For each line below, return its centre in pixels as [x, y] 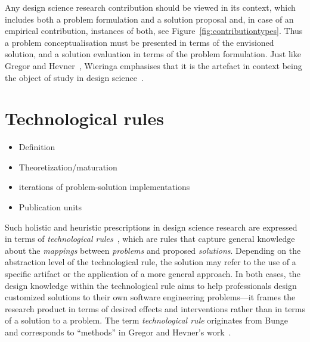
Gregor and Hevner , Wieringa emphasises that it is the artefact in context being [154, 65]
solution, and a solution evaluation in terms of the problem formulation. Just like [153, 54]
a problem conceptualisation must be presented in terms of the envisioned [139, 42]
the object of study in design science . [74, 77]
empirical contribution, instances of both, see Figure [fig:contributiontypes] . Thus [154, 31]
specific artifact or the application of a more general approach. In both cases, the [153, 274]
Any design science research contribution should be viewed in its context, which [150, 7]
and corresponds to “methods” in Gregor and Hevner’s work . [118, 332]
